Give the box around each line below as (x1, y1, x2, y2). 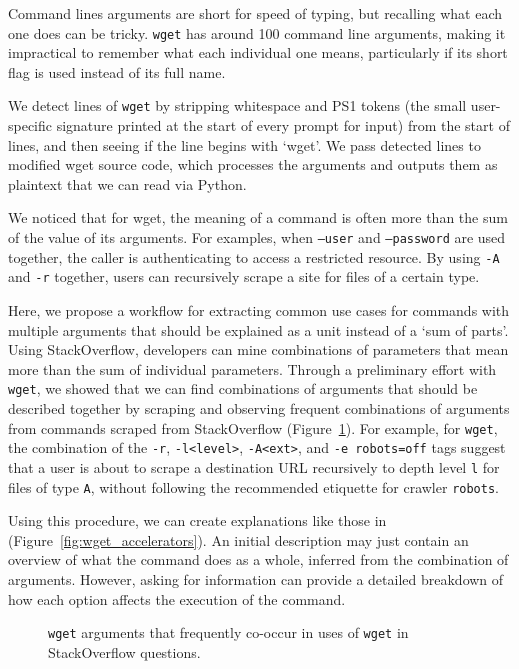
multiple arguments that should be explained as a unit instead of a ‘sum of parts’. (8, 319, 509, 340)
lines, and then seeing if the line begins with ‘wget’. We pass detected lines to (8, 134, 481, 155)
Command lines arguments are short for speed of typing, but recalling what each (8, 3, 503, 23)
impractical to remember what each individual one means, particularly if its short (8, 42, 508, 63)
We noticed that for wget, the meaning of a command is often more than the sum (8, 207, 508, 228)
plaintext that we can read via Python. (8, 173, 247, 194)
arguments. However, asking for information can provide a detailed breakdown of (8, 569, 504, 590)
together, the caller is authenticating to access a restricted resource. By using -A (8, 246, 500, 267)
